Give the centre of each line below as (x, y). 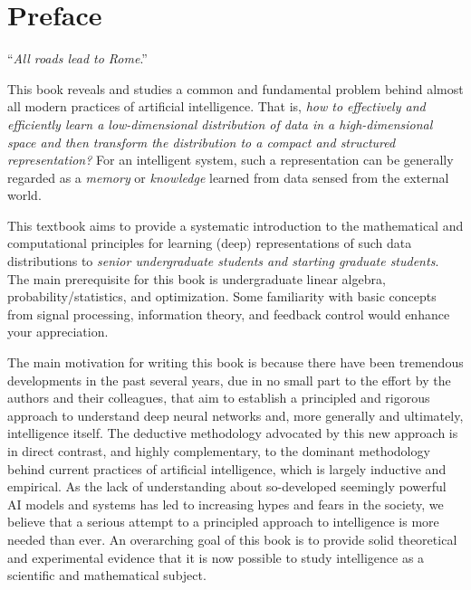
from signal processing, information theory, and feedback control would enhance (229, 314)
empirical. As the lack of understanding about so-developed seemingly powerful (227, 486)
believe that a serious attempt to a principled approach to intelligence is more (223, 522)
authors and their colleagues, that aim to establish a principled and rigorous (219, 398)
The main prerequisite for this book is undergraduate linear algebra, (197, 278)
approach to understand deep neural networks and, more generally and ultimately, (235, 415)
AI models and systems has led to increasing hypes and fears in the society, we (226, 504)
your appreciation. (58, 332)
